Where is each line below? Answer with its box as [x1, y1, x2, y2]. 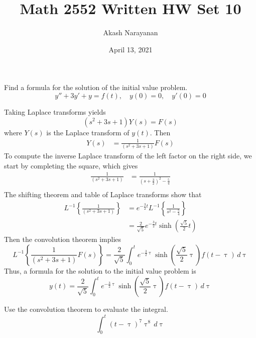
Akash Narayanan [103, 27, 158, 38]
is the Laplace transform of [46, 127, 130, 137]
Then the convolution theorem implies [4, 234, 121, 244]
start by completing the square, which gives [4, 160, 138, 171]
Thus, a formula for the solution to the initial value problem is [4, 265, 196, 276]
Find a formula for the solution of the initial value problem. [4, 82, 188, 93]
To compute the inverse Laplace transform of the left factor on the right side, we [4, 150, 252, 160]
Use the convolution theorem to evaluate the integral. [4, 304, 168, 314]
